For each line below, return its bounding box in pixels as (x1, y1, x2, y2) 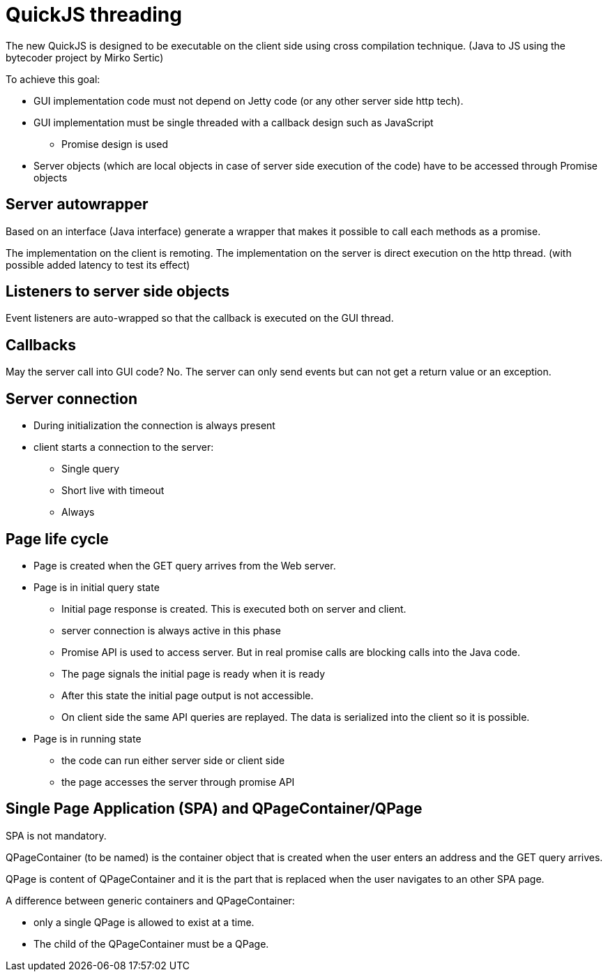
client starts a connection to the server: (33, 441, 214, 454)
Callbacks (6, 336, 77, 354)
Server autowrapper (6, 195, 149, 214)
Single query (61, 463, 120, 475)
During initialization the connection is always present (33, 419, 275, 432)
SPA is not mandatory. (6, 829, 107, 842)
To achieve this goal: (6, 73, 100, 85)
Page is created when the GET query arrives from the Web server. (33, 559, 336, 572)
